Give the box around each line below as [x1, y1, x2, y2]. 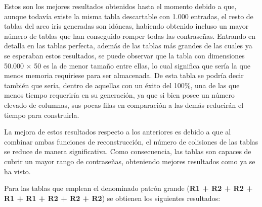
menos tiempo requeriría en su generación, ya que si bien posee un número [4, 90, 235, 100]
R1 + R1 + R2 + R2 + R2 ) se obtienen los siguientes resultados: [4, 192, 221, 203]
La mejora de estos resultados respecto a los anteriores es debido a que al [4, 126, 231, 137]
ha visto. [4, 166, 31, 176]
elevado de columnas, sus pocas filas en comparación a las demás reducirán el [4, 99, 244, 110]
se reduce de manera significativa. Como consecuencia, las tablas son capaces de [4, 146, 251, 157]
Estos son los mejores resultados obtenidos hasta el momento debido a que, [4, 1, 237, 11]
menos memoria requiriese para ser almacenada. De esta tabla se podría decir [4, 70, 244, 81]
